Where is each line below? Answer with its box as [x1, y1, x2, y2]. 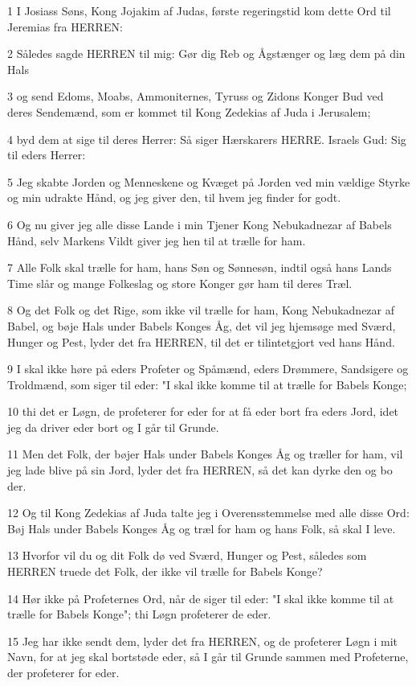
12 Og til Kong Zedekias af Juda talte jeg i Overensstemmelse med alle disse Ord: [7, 504, 410, 521]
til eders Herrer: [7, 146, 86, 163]
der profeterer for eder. [7, 664, 120, 680]
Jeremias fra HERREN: [7, 18, 123, 35]
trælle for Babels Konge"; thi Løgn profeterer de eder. [7, 606, 271, 622]
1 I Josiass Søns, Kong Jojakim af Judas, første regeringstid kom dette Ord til [7, 2, 391, 18]
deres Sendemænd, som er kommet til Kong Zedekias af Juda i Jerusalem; [7, 103, 371, 120]
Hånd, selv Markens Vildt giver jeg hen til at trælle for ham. [7, 232, 306, 249]
